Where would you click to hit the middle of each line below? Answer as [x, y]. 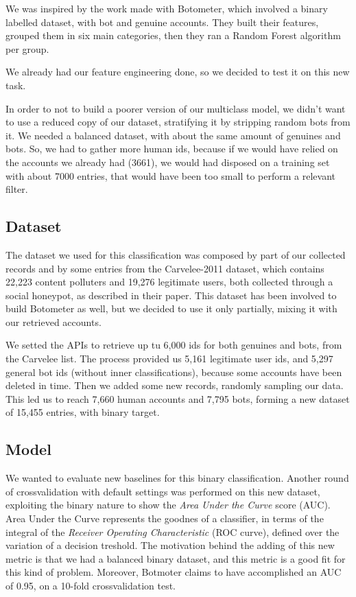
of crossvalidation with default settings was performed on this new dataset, [163, 491]
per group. [27, 48]
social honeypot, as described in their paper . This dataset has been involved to [171, 295]
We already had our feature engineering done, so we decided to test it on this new [178, 72]
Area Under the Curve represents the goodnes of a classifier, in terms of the [165, 518]
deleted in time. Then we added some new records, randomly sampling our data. [175, 385]
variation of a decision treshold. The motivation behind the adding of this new [170, 545]
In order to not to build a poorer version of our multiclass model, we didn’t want [176, 108]
